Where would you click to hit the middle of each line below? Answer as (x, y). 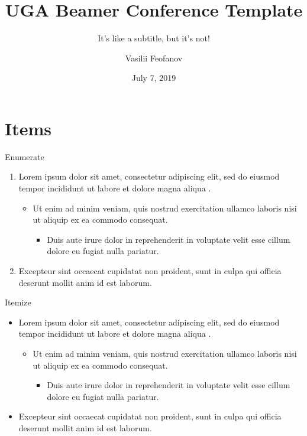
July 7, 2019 (154, 78)
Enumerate (25, 156)
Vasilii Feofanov (154, 58)
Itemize (18, 302)
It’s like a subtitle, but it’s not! (154, 38)
